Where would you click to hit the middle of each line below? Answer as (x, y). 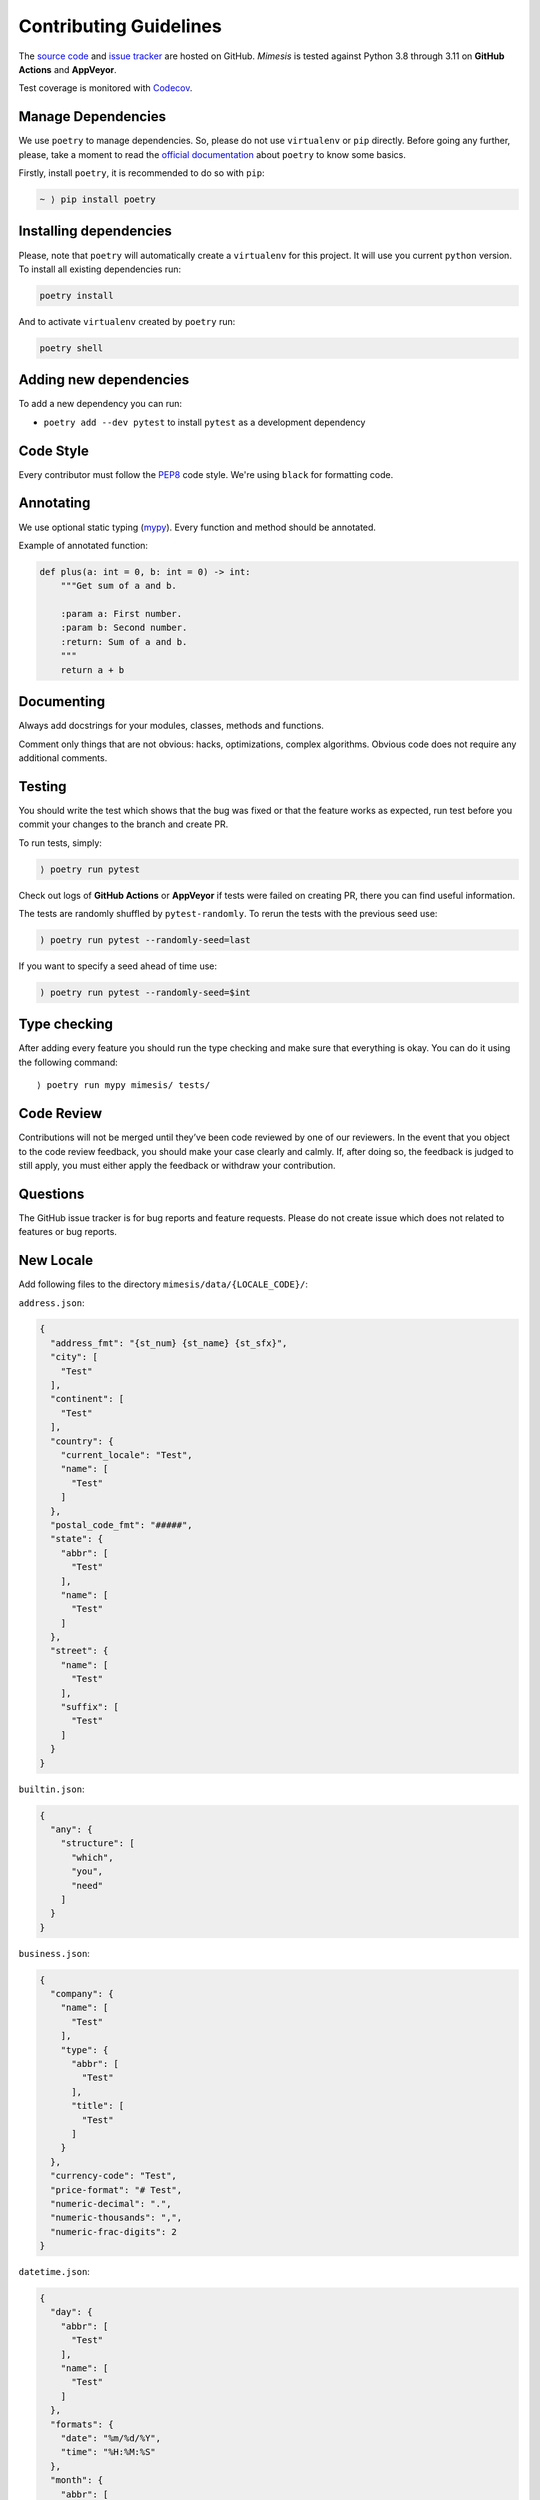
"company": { (82, 1994)
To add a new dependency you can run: (100, 404)
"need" (87, 1885)
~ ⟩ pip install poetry (98, 199)
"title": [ (98, 2106)
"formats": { (82, 2424)
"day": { (71, 2312)
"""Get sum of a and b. (118, 586)
